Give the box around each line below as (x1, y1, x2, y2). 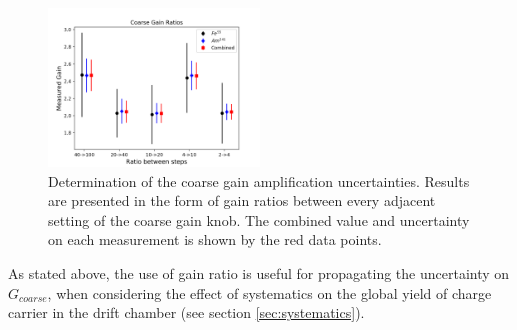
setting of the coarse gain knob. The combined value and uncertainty (48, 209, 470, 230)
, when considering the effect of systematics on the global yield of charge (47, 282, 492, 303)
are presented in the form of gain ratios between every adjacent (48, 190, 436, 211)
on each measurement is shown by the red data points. (48, 229, 382, 250)
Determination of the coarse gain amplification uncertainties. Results (48, 170, 470, 191)
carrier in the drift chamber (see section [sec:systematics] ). (8, 302, 365, 323)
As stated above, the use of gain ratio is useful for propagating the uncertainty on (8, 262, 510, 283)
